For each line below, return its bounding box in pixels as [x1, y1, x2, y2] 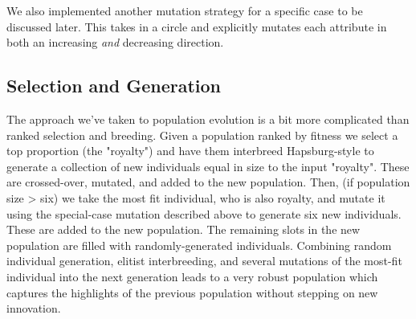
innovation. [6, 300, 61, 317]
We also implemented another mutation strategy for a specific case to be [6, 2, 363, 18]
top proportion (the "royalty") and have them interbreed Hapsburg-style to [6, 142, 374, 159]
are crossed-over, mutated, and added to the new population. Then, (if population [6, 174, 410, 190]
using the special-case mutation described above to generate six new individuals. [6, 205, 402, 222]
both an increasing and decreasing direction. [6, 34, 224, 51]
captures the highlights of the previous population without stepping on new [6, 284, 378, 301]
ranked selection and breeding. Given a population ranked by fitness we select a [6, 126, 398, 143]
